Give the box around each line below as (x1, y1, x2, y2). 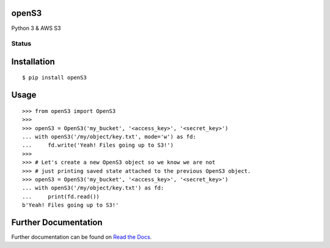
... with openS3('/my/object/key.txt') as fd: (22, 184, 164, 192)
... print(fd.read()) (22, 193, 100, 200)
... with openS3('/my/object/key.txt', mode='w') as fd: (22, 133, 197, 140)
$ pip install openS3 (22, 74, 87, 81)
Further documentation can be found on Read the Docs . (11, 233, 152, 241)
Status (11, 40, 32, 48)
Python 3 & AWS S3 (11, 24, 61, 32)
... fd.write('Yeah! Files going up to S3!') (22, 142, 174, 149)
